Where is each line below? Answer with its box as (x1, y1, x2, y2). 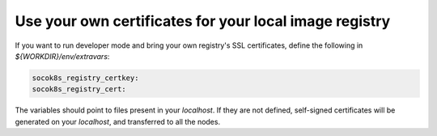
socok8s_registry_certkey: (32, 73, 139, 83)
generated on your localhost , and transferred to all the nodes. (15, 117, 221, 126)
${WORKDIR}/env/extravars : (15, 51, 110, 61)
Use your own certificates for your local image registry (15, 12, 391, 30)
